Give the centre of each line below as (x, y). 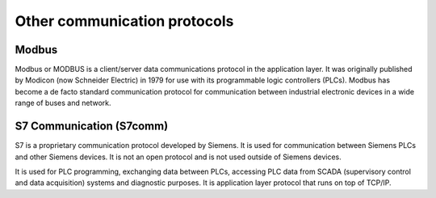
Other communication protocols (124, 21)
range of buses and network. (63, 103)
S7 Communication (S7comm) (92, 126)
